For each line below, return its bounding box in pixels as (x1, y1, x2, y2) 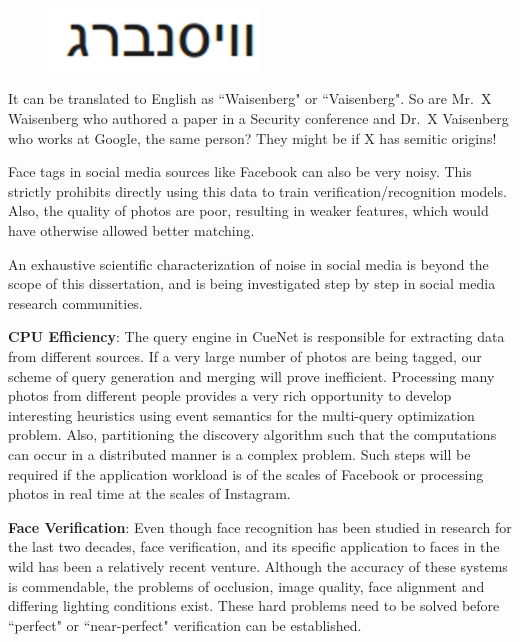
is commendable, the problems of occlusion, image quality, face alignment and (8, 575, 485, 596)
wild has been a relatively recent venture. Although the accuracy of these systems (8, 555, 508, 576)
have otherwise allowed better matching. (8, 220, 255, 241)
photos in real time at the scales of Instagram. (8, 483, 291, 504)
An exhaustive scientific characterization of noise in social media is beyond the (8, 253, 489, 274)
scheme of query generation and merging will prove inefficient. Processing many (8, 365, 495, 386)
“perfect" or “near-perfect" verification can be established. (8, 614, 362, 635)
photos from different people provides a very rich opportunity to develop (8, 385, 452, 406)
